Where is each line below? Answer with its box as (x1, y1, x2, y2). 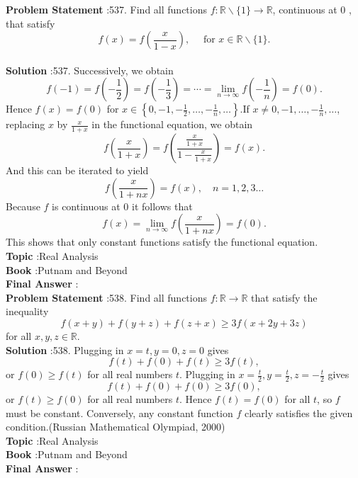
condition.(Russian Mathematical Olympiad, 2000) (6, 419, 225, 434)
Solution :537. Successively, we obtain (6, 62, 174, 77)
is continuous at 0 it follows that (52, 198, 193, 213)
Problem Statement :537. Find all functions (6, 2, 207, 16)
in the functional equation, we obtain (91, 117, 253, 132)
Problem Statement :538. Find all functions (6, 290, 207, 305)
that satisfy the (251, 290, 318, 305)
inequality (6, 304, 49, 319)
